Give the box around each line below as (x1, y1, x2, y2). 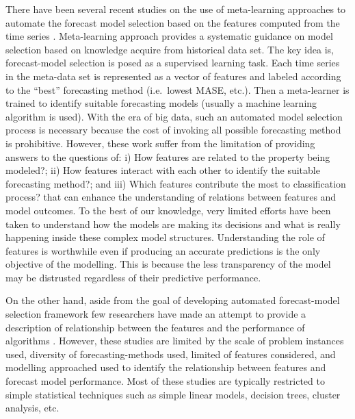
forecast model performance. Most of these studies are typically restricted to (5, 374, 325, 388)
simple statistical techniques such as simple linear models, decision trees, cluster (5, 387, 341, 401)
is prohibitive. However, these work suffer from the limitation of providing (5, 136, 315, 150)
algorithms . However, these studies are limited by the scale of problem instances (5, 333, 344, 348)
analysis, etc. (5, 401, 60, 415)
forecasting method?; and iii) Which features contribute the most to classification (5, 176, 346, 190)
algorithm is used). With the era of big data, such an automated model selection (5, 109, 343, 123)
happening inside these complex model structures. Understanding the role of (5, 230, 325, 244)
